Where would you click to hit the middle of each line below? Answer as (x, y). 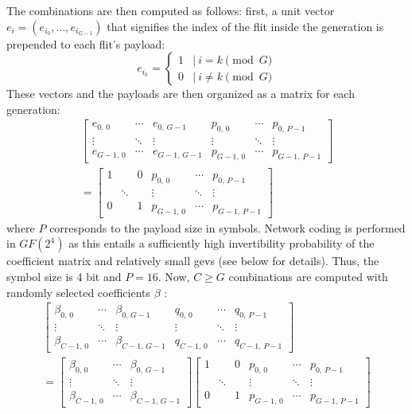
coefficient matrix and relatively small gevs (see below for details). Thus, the (193, 261)
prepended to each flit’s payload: (86, 43)
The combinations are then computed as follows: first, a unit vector (171, 10)
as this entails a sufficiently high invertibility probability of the (222, 243)
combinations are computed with (308, 276)
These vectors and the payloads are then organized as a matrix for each (181, 94)
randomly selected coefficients (78, 292)
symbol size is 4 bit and (64, 276)
